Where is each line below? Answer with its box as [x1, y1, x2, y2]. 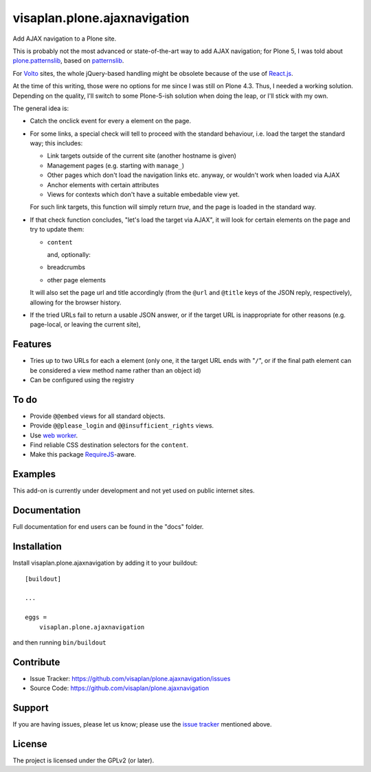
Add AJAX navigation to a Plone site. [12, 34, 117, 43]
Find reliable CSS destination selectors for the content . [30, 441, 189, 449]
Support [12, 702, 49, 714]
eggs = [25, 614, 47, 621]
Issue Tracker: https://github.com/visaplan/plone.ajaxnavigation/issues [30, 674, 231, 682]
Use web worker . [30, 431, 78, 439]
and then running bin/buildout [12, 638, 106, 647]
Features [12, 338, 52, 351]
